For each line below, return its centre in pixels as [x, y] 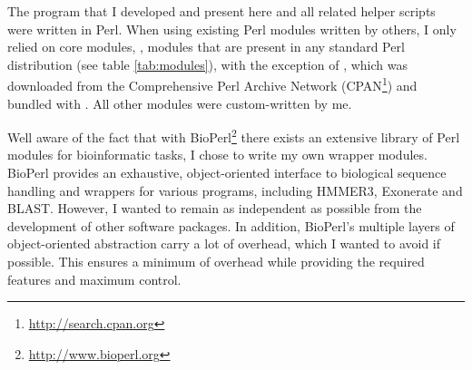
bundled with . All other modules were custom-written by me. [180, 103]
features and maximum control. [94, 279]
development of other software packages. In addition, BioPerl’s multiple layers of [231, 225]
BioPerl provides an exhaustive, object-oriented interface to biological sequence [227, 173]
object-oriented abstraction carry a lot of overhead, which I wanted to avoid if [224, 243]
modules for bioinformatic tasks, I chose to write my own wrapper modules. [217, 155]
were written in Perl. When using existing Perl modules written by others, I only [232, 29]
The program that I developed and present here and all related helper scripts [221, 11]
